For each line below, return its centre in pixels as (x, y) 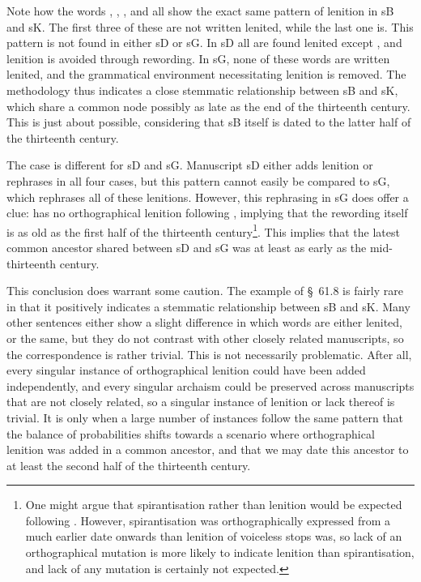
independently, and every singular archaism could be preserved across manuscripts (210, 385)
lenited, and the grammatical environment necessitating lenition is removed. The (206, 74)
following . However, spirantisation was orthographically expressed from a (208, 520)
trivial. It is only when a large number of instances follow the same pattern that (205, 417)
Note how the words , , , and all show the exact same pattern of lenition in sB (200, 11)
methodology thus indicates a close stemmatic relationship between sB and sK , (202, 90)
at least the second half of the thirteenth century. (129, 465)
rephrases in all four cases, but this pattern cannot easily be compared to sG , (198, 180)
